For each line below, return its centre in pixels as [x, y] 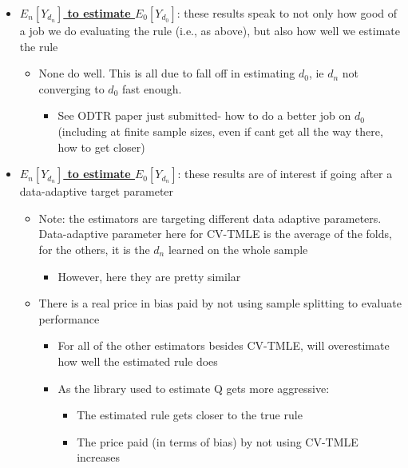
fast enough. [152, 88]
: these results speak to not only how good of [287, 13]
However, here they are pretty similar [149, 276]
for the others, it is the [94, 249]
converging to [71, 88]
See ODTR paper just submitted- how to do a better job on [204, 115]
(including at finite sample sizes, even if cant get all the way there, [220, 131]
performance [69, 318]
